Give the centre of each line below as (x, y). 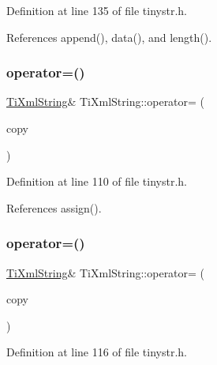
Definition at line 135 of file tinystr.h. (97, 10)
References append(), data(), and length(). (109, 37)
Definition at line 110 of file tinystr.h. (97, 181)
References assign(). (54, 207)
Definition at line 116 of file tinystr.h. (97, 352)
